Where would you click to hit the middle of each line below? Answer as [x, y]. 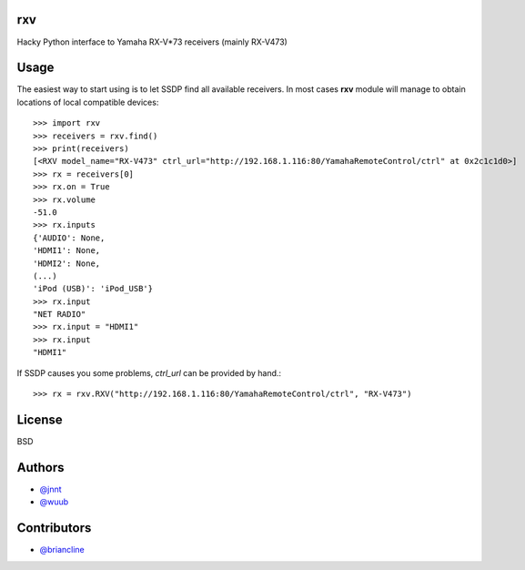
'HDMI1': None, [67, 251]
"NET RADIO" [60, 315]
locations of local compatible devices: [88, 102]
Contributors [54, 528]
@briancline [62, 550]
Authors [40, 468]
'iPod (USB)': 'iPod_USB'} [93, 289]
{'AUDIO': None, [69, 238]
